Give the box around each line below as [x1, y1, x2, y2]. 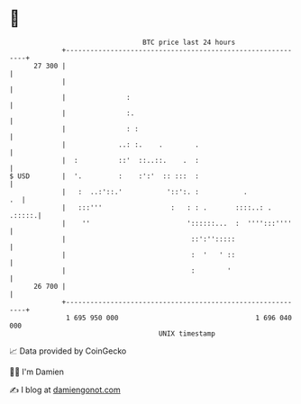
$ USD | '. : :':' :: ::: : [9, 171, 200, 181]
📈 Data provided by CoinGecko [9, 346, 127, 356]
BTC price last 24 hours [142, 38, 236, 47]
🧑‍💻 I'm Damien [9, 366, 65, 377]
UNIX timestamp [158, 328, 216, 338]
